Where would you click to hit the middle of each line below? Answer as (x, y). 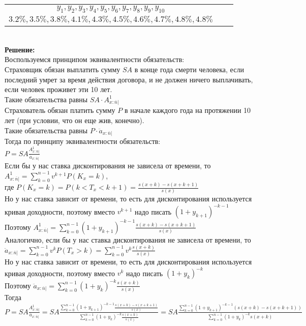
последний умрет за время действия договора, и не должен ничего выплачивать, (129, 79)
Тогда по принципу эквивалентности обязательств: (83, 141)
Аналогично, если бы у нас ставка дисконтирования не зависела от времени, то (128, 239)
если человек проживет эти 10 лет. (58, 89)
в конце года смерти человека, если (189, 69)
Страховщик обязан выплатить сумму (63, 69)
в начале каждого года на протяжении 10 (188, 110)
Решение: (20, 49)
